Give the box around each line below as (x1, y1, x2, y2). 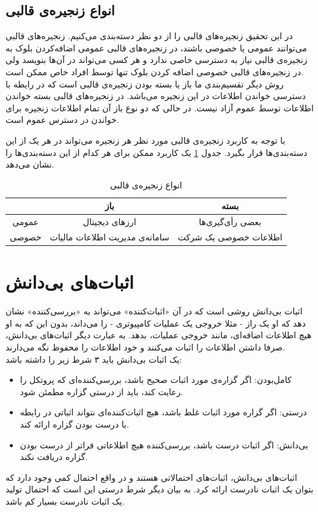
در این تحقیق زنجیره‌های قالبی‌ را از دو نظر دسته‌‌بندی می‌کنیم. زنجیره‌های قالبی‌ (6, 29, 293, 42)
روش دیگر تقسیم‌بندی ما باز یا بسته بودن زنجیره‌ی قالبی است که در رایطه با (6, 77, 284, 90)
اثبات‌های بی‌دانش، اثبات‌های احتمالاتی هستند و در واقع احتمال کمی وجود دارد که (6, 470, 297, 483)
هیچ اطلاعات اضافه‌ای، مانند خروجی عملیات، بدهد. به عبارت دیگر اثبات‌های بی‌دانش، (6, 328, 312, 341)
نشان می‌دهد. (6, 158, 54, 171)
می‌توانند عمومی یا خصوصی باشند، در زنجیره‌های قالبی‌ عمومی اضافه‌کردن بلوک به (6, 41, 307, 54)
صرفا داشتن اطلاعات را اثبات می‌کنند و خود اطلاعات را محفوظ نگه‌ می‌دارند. (6, 341, 286, 354)
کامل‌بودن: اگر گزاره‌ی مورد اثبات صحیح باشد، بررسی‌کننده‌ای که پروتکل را (20, 373, 292, 386)
